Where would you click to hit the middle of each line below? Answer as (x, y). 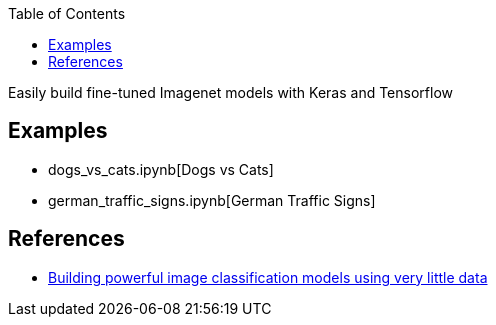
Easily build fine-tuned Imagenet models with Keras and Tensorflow (230, 92)
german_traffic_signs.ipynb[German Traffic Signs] (212, 200)
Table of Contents (67, 13)
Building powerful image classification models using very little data (268, 277)
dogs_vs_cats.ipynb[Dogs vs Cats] (161, 169)
